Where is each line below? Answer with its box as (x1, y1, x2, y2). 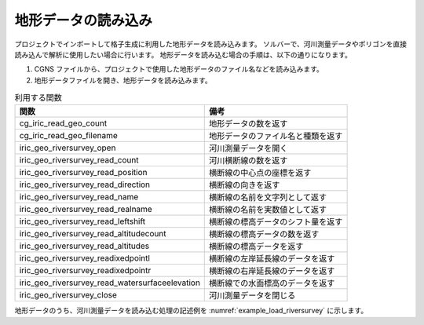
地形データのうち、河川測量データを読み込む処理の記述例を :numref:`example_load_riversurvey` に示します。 (14, 306, 368, 316)
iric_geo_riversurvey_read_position (19, 167, 148, 178)
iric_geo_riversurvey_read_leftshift (19, 216, 146, 227)
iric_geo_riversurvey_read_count (19, 155, 139, 166)
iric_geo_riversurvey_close (19, 290, 118, 301)
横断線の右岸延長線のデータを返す (209, 265, 335, 276)
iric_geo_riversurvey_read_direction (19, 179, 151, 190)
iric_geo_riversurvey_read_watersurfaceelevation (19, 277, 200, 288)
